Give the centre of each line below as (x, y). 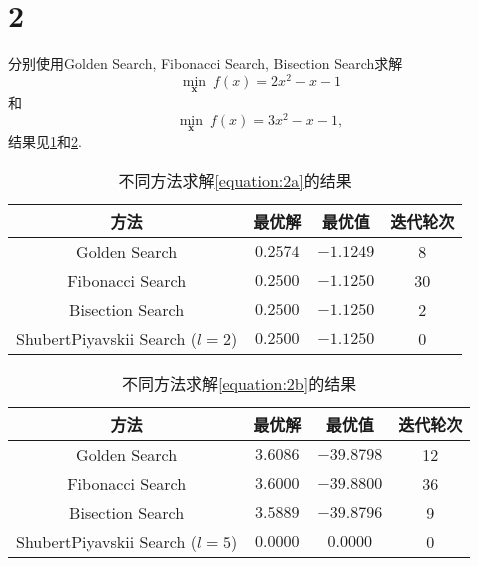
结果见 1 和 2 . (45, 140)
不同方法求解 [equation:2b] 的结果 (239, 383)
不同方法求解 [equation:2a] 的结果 (235, 180)
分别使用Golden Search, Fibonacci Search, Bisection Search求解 (205, 63)
